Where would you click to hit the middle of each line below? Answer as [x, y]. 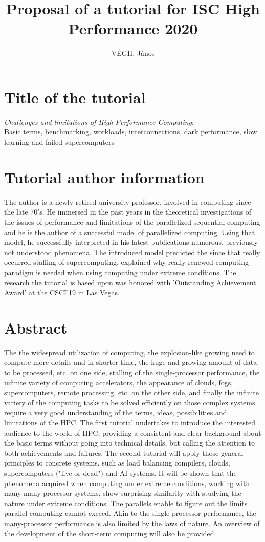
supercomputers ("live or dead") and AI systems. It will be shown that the [120, 472]
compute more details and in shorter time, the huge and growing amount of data [131, 362]
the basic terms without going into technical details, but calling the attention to [129, 443]
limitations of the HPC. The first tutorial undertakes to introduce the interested [130, 422]
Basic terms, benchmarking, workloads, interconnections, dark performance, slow [131, 132]
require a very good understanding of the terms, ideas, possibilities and [116, 412]
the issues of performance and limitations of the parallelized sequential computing [132, 221]
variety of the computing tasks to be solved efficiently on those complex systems [130, 402]
